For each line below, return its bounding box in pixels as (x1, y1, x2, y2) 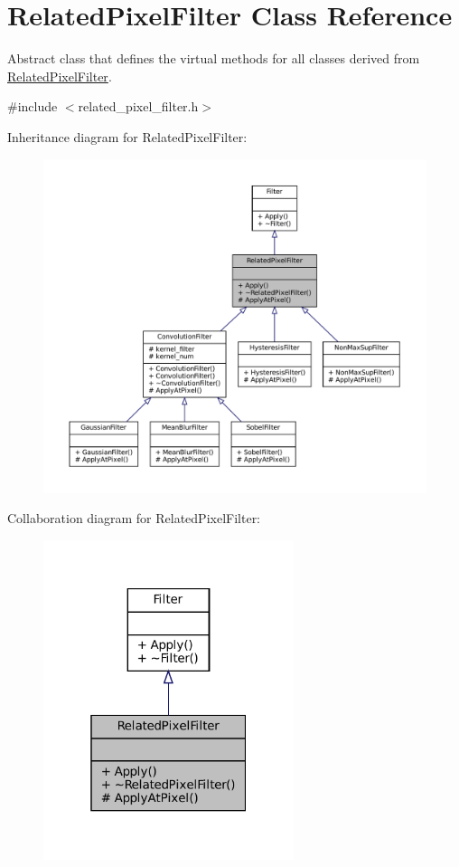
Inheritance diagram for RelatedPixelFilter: (7, 127, 248, 146)
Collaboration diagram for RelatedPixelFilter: (7, 509, 261, 528)
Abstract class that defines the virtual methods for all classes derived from (7, 49, 420, 68)
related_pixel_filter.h (78, 97, 199, 116)
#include (7, 97, 58, 116)
